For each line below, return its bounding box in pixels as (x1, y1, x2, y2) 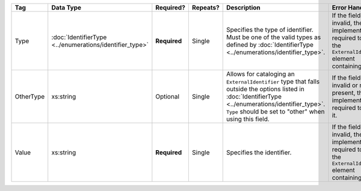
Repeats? (191, 4, 220, 11)
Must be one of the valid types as (226, 33, 321, 41)
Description (226, 4, 261, 11)
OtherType (14, 92, 45, 100)
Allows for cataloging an (226, 70, 295, 78)
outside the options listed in (226, 85, 305, 93)
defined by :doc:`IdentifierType (226, 40, 314, 49)
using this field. (226, 115, 270, 123)
